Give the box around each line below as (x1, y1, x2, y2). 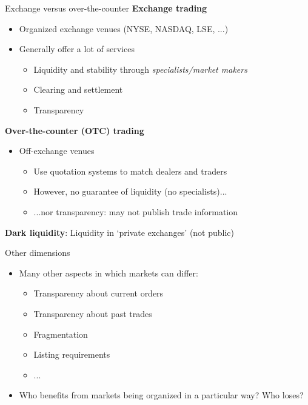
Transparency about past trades (33, 307, 152, 320)
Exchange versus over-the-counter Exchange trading (5, 2, 207, 14)
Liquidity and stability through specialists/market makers (33, 62, 247, 75)
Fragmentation (33, 327, 88, 340)
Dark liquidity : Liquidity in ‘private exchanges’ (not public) (5, 226, 235, 238)
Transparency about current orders (33, 287, 164, 300)
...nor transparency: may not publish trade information (33, 205, 238, 218)
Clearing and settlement (33, 83, 123, 96)
